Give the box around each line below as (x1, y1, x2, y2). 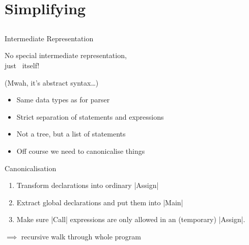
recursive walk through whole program (21, 231, 141, 241)
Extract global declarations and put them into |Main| (16, 197, 183, 207)
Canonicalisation (5, 162, 57, 173)
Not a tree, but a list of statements (16, 128, 126, 139)
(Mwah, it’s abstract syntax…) (5, 77, 99, 88)
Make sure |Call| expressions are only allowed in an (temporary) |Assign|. (16, 214, 245, 225)
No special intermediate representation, (5, 50, 127, 61)
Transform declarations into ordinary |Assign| (16, 180, 159, 190)
